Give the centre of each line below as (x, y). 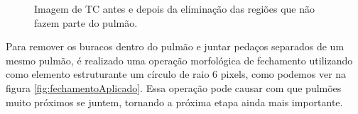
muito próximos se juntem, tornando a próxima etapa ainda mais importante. (174, 102)
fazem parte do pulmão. (86, 22)
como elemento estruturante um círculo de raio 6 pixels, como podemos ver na (176, 74)
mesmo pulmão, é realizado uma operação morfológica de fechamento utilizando (179, 60)
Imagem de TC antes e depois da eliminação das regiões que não (174, 8)
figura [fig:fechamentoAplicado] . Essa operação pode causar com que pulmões (174, 87)
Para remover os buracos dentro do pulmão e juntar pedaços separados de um (175, 46)
